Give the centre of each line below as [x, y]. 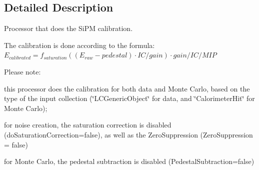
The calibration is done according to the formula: [79, 45]
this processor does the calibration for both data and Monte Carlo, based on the [127, 88]
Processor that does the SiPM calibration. [68, 28]
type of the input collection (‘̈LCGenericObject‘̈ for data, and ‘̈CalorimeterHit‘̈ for [129, 98]
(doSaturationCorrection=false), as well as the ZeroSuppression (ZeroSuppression [128, 134]
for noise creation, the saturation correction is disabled [88, 125]
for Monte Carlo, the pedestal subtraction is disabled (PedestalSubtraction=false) [129, 161]
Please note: [22, 71]
